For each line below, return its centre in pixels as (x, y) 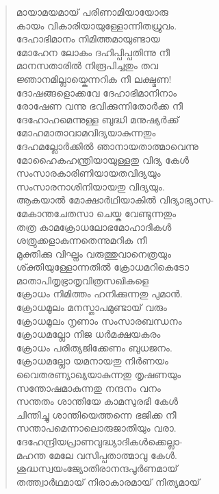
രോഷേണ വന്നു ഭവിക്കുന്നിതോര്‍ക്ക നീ (100, 106)
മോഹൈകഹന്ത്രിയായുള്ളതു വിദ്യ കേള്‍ (103, 159)
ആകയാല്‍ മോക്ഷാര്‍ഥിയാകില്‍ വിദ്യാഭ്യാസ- (115, 200)
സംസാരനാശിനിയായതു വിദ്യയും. (90, 186)
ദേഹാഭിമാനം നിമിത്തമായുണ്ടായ (88, 39)
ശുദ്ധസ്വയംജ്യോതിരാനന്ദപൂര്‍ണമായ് (97, 468)
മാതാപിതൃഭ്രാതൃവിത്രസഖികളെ (82, 280)
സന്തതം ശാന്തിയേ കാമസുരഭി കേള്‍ (97, 401)
